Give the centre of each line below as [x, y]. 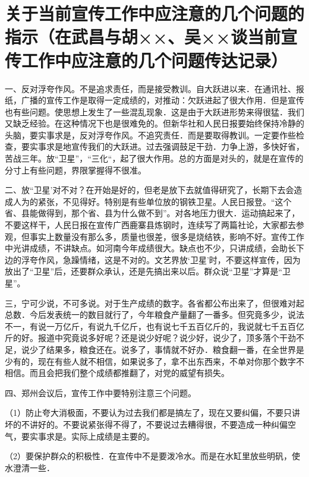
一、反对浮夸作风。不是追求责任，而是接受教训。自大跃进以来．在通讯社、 [150, 88]
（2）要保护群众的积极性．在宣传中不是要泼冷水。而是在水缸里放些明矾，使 [152, 456]
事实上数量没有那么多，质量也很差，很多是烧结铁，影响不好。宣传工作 [167, 236]
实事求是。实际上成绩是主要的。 [92, 436]
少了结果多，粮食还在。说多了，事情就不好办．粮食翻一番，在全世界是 [167, 349]
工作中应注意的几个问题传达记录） [155, 60]
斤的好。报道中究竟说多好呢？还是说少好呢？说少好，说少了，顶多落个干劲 [150, 338]
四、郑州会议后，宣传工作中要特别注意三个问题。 [100, 392]
